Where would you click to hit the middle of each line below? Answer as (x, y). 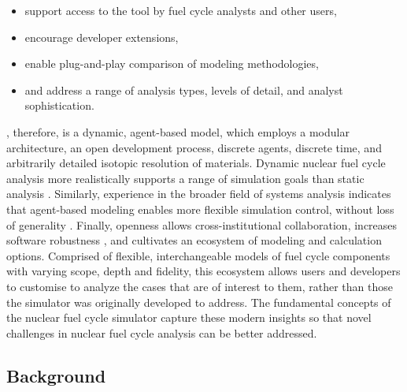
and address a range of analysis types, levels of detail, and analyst (184, 90)
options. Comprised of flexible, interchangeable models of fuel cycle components (198, 255)
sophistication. (59, 105)
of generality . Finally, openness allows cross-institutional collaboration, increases (202, 224)
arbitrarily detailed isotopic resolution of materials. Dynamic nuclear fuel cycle (196, 163)
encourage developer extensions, (102, 37)
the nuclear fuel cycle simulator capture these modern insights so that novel (189, 317)
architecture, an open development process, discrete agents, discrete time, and (194, 147)
